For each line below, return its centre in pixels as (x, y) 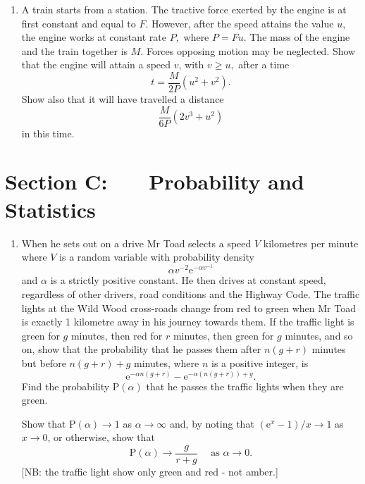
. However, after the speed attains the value (240, 23)
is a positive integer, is (260, 362)
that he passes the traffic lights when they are (245, 386)
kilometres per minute (311, 243)
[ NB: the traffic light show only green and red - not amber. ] (150, 472)
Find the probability (66, 386)
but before (44, 362)
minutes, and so (319, 335)
